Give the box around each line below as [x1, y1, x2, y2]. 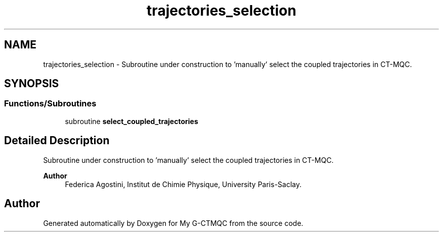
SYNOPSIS [4, 77, 59, 90]
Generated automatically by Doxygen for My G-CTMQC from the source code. [43, 218, 303, 227]
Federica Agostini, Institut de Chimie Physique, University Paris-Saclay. [65, 180, 302, 189]
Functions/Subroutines [4, 98, 97, 109]
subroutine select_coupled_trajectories [65, 116, 198, 126]
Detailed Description [4, 134, 110, 147]
